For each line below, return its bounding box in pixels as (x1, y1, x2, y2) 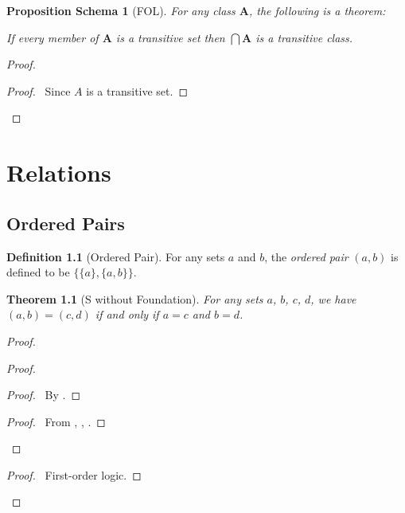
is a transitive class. (255, 29, 353, 45)
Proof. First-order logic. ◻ (6, 466, 142, 483)
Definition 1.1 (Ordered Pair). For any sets (6, 248, 225, 264)
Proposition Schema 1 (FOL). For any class (6, 2, 236, 18)
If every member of (6, 29, 99, 45)
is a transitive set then (115, 29, 225, 45)
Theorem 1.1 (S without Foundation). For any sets (6, 290, 263, 307)
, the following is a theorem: (248, 2, 386, 18)
